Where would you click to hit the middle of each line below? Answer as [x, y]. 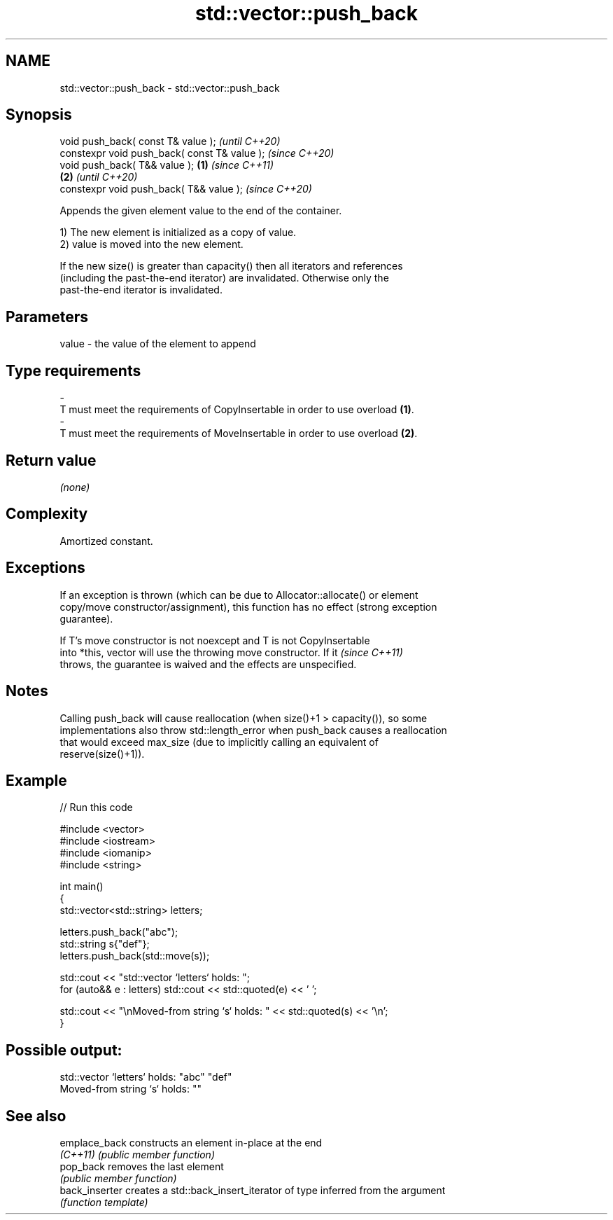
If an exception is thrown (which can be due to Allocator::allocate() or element [239, 595]
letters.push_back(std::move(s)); [135, 956]
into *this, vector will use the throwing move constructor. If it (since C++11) [231, 652]
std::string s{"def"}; [105, 944]
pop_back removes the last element [142, 1167]
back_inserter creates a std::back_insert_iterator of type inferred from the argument [253, 1191]
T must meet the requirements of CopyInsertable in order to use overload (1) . [237, 410]
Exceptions [45, 568]
